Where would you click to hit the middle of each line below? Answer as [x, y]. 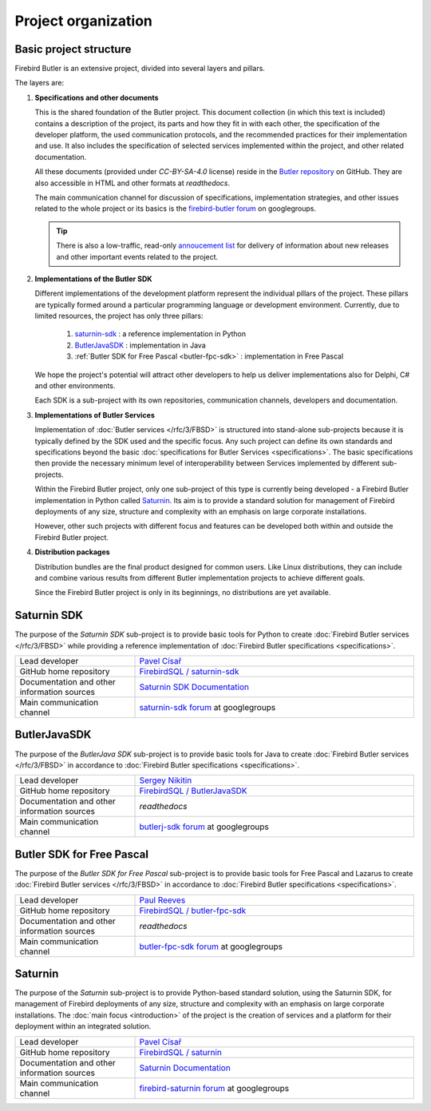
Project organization [84, 21]
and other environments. [75, 386]
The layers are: [39, 83]
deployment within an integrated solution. [83, 1026]
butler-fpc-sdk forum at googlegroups [211, 946]
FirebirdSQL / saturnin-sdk [189, 671]
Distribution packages [73, 552]
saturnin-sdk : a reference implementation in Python [160, 334]
